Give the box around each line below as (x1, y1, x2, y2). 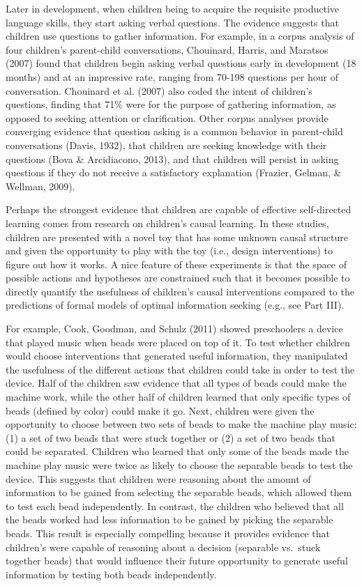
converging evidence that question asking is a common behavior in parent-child (6, 124, 343, 139)
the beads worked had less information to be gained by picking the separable (6, 512, 333, 527)
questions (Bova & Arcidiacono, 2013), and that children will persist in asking (6, 151, 339, 166)
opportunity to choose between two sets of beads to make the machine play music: (6, 417, 357, 431)
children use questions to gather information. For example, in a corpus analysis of (6, 29, 354, 43)
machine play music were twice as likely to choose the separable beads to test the (6, 458, 353, 472)
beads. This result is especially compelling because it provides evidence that (6, 525, 330, 540)
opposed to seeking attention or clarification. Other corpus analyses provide (6, 110, 329, 125)
